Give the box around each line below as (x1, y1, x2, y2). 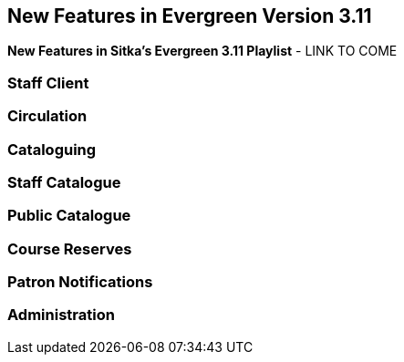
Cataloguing (7, 140, 97, 159)
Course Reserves (7, 239, 132, 258)
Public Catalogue (7, 206, 131, 225)
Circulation (7, 107, 88, 126)
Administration (7, 305, 115, 325)
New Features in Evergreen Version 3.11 (7, 5, 372, 27)
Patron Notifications (7, 273, 153, 292)
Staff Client (7, 73, 89, 92)
